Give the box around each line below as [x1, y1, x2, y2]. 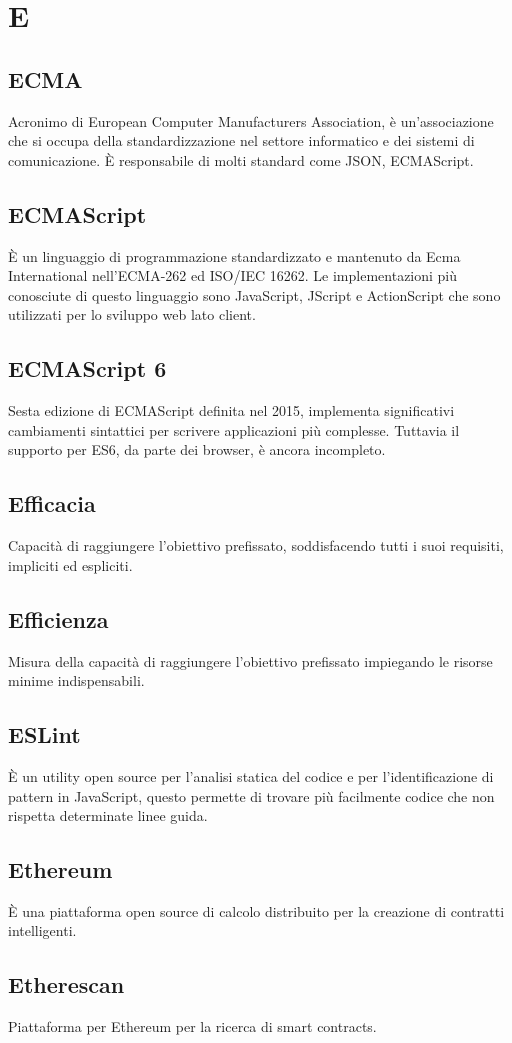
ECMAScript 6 [8, 353, 167, 384]
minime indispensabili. [8, 670, 145, 691]
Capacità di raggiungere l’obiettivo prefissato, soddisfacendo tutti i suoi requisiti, [8, 535, 504, 556]
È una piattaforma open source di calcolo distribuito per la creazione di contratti [8, 900, 505, 921]
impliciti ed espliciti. [8, 554, 133, 575]
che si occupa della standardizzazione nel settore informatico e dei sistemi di [8, 130, 475, 151]
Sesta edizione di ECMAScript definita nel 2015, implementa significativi [8, 400, 455, 421]
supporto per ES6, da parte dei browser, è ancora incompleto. [8, 439, 386, 460]
